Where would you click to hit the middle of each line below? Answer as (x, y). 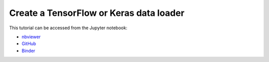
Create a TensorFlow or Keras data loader (97, 13)
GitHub (29, 44)
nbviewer (31, 37)
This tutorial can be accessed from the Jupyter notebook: (68, 28)
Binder (28, 51)
